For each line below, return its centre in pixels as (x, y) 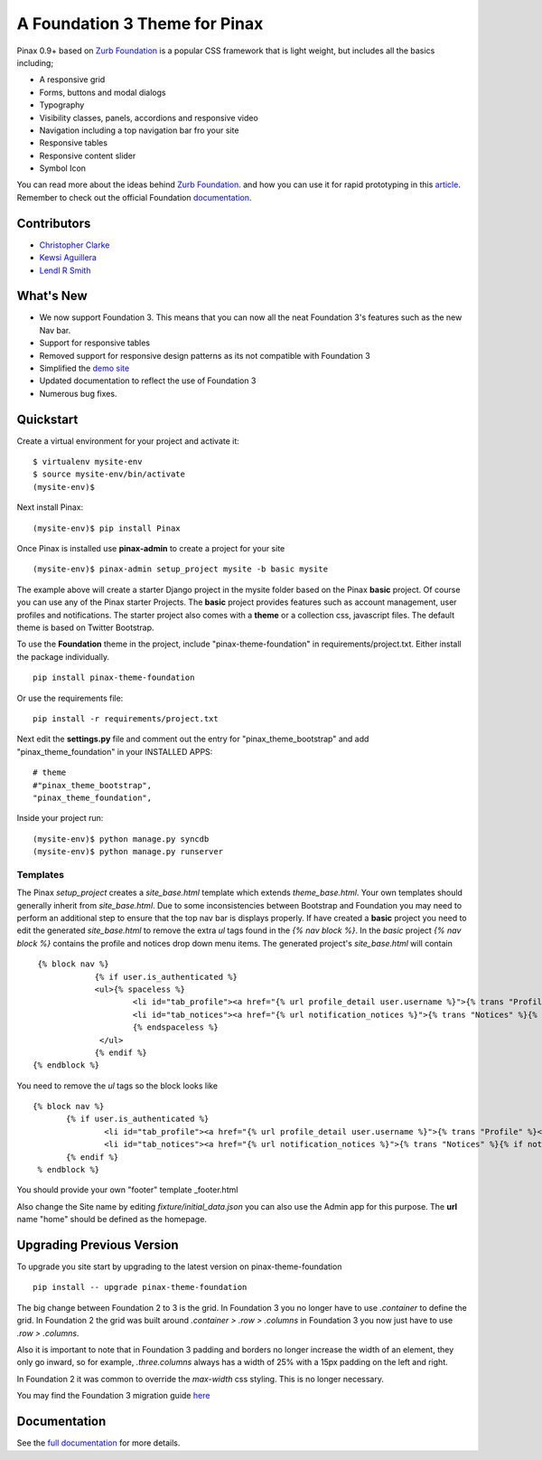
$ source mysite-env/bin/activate (109, 474)
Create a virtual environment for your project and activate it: (128, 441)
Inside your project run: (60, 818)
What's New (52, 296)
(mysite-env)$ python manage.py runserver (128, 852)
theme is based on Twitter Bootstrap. (85, 627)
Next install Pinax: (50, 507)
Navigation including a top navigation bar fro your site (139, 130)
